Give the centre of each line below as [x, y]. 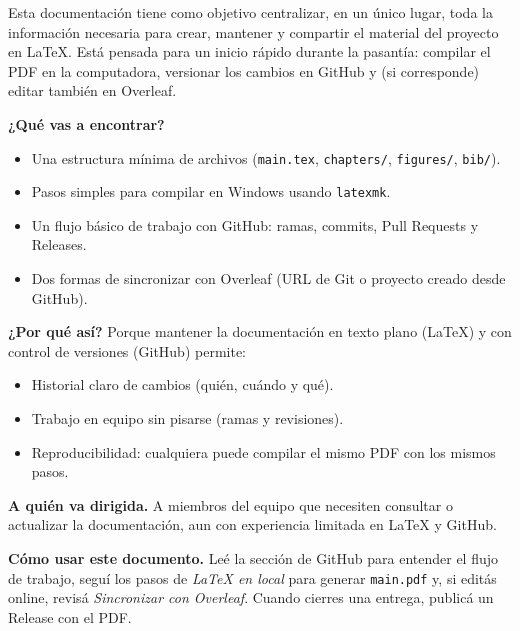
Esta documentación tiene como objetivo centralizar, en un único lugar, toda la [250, 12]
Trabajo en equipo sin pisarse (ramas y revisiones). [187, 418]
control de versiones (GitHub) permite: [127, 350]
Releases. [59, 244]
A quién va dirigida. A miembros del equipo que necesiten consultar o [230, 504]
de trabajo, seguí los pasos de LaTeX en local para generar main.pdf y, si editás [252, 577]
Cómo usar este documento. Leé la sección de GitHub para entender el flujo [253, 558]
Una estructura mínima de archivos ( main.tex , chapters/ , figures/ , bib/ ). [266, 157]
